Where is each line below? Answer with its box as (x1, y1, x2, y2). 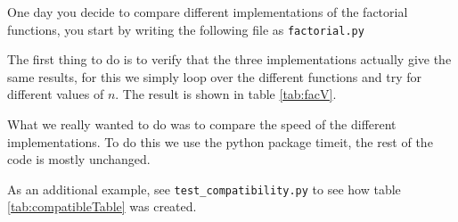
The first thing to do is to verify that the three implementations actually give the (7, 50, 452, 69)
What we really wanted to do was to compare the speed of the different (7, 115, 397, 134)
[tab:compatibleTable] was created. (7, 197, 197, 216)
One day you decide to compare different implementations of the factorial (7, 3, 408, 21)
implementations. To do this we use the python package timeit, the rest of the (7, 132, 433, 151)
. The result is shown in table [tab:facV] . (115, 85, 337, 103)
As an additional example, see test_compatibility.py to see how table (7, 179, 401, 198)
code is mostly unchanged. (7, 150, 151, 169)
